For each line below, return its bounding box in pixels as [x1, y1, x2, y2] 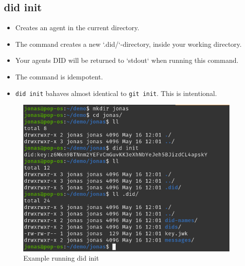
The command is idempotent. [15, 71, 103, 81]
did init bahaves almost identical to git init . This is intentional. [15, 88, 217, 98]
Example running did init [23, 253, 99, 263]
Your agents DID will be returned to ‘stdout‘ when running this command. [15, 55, 239, 65]
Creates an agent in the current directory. [15, 22, 140, 33]
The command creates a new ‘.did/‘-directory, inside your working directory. [15, 38, 242, 49]
